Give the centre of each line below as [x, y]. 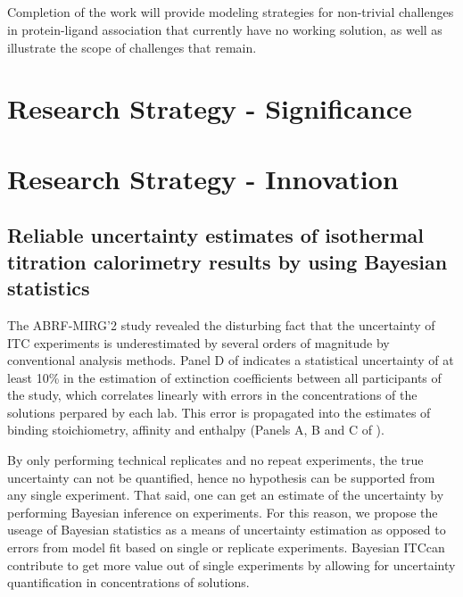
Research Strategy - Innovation [203, 178]
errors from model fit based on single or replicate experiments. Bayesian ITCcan [226, 547]
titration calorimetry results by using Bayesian [227, 261]
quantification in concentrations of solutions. [128, 582]
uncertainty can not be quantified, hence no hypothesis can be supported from [221, 477]
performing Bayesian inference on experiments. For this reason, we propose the [223, 512]
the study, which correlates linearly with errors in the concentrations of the [212, 395]
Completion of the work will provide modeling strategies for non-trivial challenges [231, 12]
